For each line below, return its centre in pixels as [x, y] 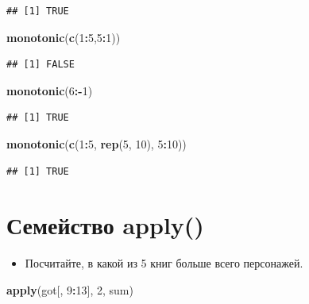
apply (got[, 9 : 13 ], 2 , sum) [70, 289]
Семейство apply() [105, 225]
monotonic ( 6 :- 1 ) [50, 90]
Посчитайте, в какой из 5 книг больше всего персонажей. [164, 263]
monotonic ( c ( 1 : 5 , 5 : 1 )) [64, 37]
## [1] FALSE [41, 65]
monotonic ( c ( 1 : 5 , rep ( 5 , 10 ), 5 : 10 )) [97, 143]
